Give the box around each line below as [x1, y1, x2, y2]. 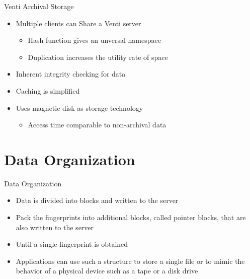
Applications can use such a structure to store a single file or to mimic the [16, 255, 245, 266]
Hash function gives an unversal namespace [28, 35, 161, 45]
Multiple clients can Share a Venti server [16, 18, 141, 28]
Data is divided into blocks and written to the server [16, 195, 179, 205]
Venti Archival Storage [4, 1, 74, 11]
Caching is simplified [16, 85, 80, 96]
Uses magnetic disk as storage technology [16, 102, 143, 113]
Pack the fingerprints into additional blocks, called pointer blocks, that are [16, 212, 246, 223]
